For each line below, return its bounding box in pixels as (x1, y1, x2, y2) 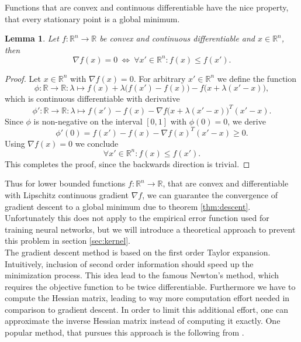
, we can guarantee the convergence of (142, 188, 278, 201)
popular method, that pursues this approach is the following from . (5, 326, 244, 338)
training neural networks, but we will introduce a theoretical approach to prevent (5, 223, 296, 235)
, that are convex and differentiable (162, 177, 289, 189)
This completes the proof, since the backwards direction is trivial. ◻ (5, 157, 250, 170)
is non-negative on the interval (33, 115, 143, 127)
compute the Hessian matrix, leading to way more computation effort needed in (5, 292, 290, 304)
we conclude (75, 137, 119, 149)
